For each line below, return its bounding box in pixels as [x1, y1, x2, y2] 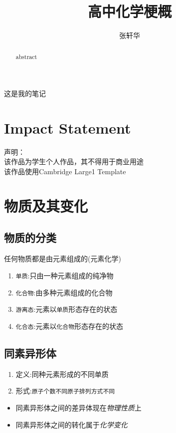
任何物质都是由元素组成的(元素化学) [4, 253, 121, 264]
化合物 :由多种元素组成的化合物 [15, 287, 113, 297]
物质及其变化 [4, 195, 88, 216]
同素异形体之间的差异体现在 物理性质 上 [15, 402, 142, 412]
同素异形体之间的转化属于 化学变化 [15, 419, 128, 429]
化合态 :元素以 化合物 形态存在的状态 [15, 320, 124, 331]
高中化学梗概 [87, 1, 172, 22]
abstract [15, 52, 37, 61]
